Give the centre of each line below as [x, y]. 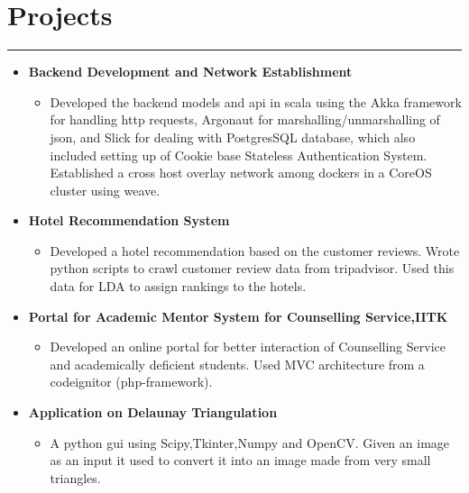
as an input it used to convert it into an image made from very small [240, 460]
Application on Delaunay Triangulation [153, 412]
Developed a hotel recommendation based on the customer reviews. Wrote [255, 250]
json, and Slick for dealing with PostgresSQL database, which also [233, 137]
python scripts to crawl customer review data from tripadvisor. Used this [252, 268]
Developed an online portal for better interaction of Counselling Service [248, 347]
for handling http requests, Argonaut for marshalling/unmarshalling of [245, 119]
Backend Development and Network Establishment [190, 72]
